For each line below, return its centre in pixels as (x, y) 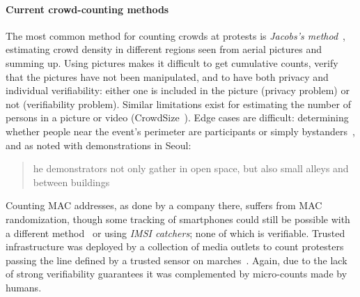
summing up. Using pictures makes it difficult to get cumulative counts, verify (172, 62)
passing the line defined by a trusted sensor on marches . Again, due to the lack (177, 260)
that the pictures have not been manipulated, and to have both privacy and (167, 76)
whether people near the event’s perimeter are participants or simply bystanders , (180, 131)
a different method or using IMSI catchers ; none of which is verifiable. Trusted (175, 233)
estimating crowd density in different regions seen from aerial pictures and (164, 49)
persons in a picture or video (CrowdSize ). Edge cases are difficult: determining (177, 117)
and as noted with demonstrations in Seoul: (99, 145)
